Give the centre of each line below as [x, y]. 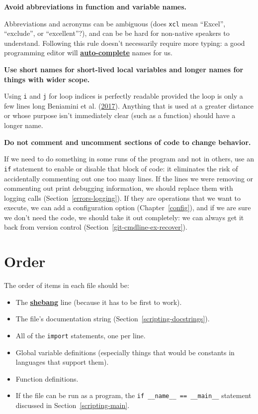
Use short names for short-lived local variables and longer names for [124, 69]
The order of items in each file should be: [67, 285]
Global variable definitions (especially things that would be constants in [125, 352]
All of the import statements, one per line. [81, 335]
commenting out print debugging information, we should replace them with [119, 188]
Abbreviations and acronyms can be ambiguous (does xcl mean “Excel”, [115, 23]
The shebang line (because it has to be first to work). [99, 302]
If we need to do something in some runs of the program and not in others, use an [129, 159]
